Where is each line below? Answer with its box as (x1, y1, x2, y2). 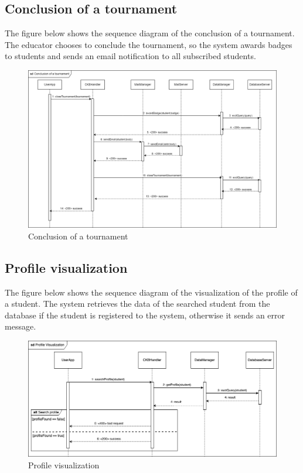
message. (5, 320, 36, 333)
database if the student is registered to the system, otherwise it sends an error (5, 309, 285, 321)
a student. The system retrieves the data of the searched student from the (5, 297, 270, 310)
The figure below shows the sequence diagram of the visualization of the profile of (5, 286, 298, 298)
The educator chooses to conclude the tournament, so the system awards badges (5, 38, 292, 50)
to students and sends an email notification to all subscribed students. (5, 50, 256, 62)
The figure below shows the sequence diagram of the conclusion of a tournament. (5, 27, 295, 39)
